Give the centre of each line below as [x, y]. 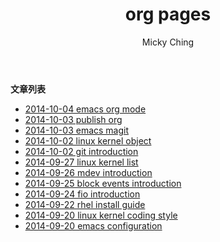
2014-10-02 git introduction [81, 151]
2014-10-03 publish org [73, 119]
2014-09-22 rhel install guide [85, 204]
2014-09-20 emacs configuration [93, 225]
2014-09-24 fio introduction [82, 194]
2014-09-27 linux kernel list [81, 162]
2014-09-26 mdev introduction [88, 172]
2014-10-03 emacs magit [77, 130]
